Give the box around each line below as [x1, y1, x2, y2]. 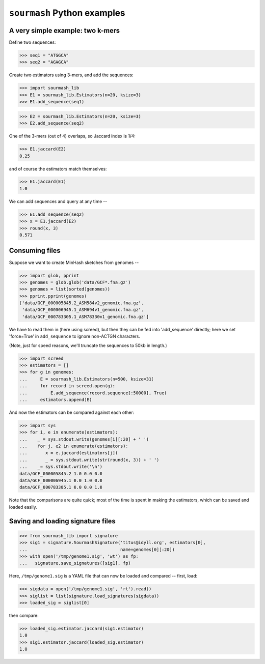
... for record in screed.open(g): [19, 383, 115, 389]
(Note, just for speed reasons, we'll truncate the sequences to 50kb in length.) [9, 342, 167, 348]
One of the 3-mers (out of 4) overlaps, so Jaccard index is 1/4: [9, 133, 136, 139]
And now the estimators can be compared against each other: [9, 409, 134, 415]
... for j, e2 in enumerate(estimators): [19, 443, 129, 449]
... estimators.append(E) [19, 397, 92, 403]
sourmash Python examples [9, 7, 125, 18]
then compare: [9, 612, 39, 619]
